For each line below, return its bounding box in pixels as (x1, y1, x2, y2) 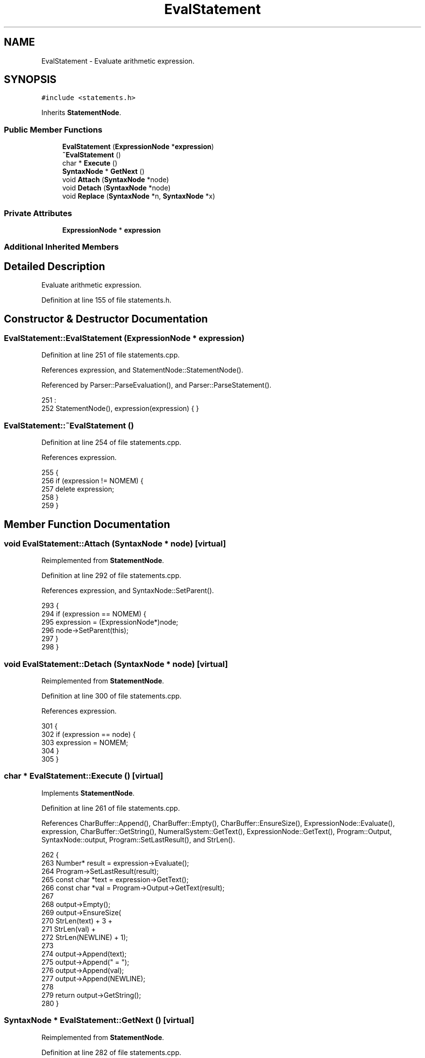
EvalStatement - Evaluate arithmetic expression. (41, 56, 195, 65)
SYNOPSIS (4, 73, 57, 86)
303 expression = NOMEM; (41, 738, 128, 747)
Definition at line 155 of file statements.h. (41, 296, 172, 305)
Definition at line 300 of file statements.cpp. (41, 692, 182, 700)
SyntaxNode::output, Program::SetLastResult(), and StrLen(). (41, 835, 235, 844)
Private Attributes (4, 208, 72, 218)
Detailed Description (4, 260, 105, 273)
